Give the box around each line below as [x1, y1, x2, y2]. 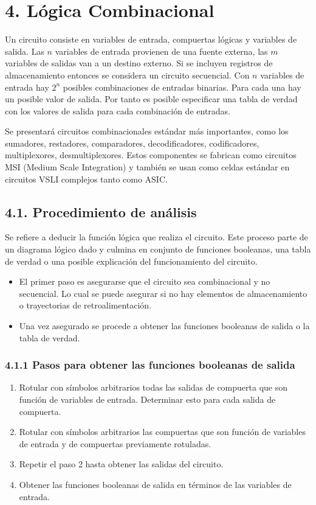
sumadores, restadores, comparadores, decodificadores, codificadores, [5, 136, 259, 149]
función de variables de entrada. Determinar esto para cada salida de [19, 393, 276, 406]
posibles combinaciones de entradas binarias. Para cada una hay [63, 80, 301, 93]
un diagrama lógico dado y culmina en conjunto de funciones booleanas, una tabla [5, 243, 311, 256]
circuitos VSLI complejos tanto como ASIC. [5, 172, 168, 185]
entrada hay [5, 80, 49, 93]
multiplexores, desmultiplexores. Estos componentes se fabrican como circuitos [5, 148, 297, 161]
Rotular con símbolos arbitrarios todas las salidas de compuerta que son [19, 381, 288, 394]
